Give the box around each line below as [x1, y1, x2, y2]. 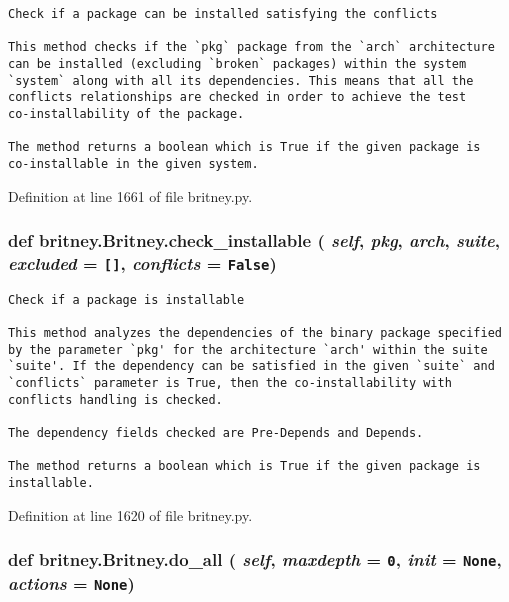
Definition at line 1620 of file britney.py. [8, 504, 253, 525]
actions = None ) [8, 570, 135, 595]
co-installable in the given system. [8, 156, 259, 171]
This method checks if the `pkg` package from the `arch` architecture [8, 40, 495, 55]
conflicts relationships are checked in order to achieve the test [8, 90, 467, 105]
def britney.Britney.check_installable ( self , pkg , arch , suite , [8, 228, 501, 253]
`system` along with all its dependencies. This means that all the [8, 73, 474, 88]
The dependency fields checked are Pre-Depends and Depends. [8, 426, 424, 441]
